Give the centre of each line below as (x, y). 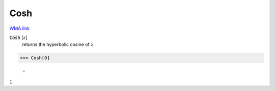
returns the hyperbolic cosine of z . (59, 44)
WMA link (20, 28)
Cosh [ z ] (19, 37)
